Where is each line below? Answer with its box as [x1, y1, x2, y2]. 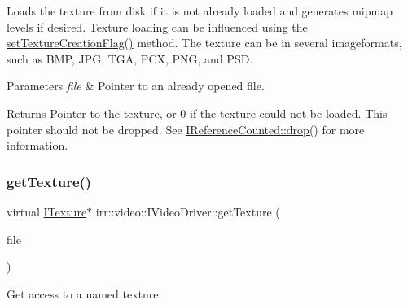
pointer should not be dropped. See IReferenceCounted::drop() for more [7, 120, 365, 137]
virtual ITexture [7, 203, 87, 220]
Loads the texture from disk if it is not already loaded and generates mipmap [7, 2, 393, 19]
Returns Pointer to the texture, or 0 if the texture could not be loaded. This [7, 104, 388, 121]
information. [7, 137, 68, 154]
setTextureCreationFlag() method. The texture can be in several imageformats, [7, 34, 402, 51]
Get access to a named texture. [7, 285, 162, 302]
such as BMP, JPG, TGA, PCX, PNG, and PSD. [7, 50, 253, 67]
